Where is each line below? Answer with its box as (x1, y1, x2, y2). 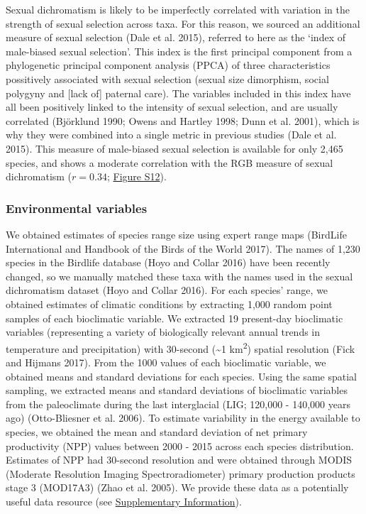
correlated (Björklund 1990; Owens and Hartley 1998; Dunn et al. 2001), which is (6, 113, 360, 128)
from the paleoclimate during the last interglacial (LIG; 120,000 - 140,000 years (6, 396, 350, 411)
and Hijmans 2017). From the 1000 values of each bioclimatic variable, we (6, 354, 326, 369)
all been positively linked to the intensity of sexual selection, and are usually (6, 99, 338, 114)
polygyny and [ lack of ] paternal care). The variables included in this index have (6, 85, 351, 100)
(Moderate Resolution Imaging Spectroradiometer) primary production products (6, 466, 355, 481)
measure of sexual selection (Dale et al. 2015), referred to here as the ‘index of (6, 30, 345, 45)
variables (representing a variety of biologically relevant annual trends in (6, 324, 321, 339)
